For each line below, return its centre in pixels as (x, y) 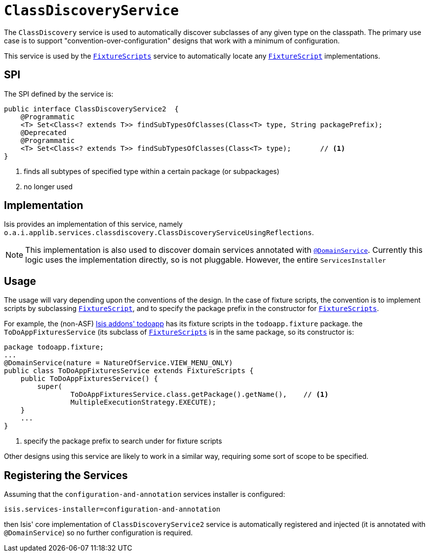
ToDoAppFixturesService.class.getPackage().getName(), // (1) (199, 395)
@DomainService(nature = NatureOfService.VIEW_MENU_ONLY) (118, 363)
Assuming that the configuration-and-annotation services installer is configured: (145, 494)
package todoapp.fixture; (54, 347)
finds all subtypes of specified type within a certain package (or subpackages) (152, 171)
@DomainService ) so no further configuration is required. (98, 533)
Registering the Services (66, 475)
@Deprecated (43, 132)
